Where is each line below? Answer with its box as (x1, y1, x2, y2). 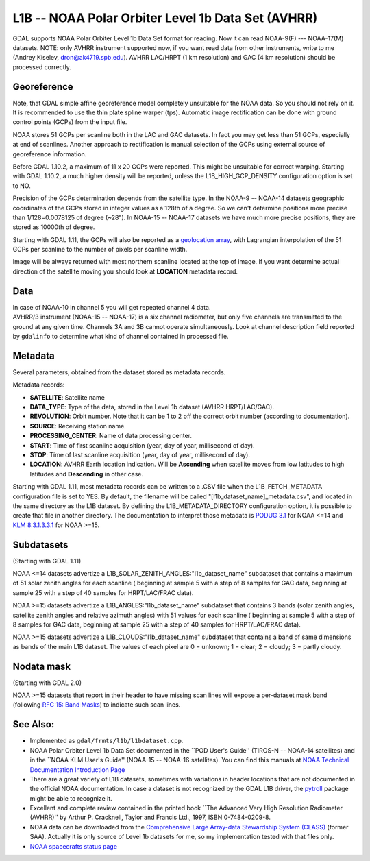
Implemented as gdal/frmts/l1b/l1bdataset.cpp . (29, 737, 184, 745)
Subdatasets (12, 539, 69, 550)
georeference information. (12, 149, 87, 158)
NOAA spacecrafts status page (29, 842, 118, 850)
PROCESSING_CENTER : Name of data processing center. (29, 432, 192, 440)
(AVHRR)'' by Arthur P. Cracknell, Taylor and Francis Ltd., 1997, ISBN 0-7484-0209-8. (29, 813, 271, 822)
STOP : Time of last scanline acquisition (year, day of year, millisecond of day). (29, 450, 250, 459)
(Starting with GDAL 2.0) (12, 679, 82, 687)
